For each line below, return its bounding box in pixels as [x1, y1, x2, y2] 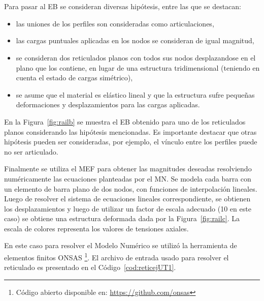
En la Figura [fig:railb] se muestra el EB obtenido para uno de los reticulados [4, 116, 246, 127]
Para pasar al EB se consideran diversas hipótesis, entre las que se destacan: [4, 1, 241, 12]
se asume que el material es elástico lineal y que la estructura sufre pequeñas [16, 89, 255, 100]
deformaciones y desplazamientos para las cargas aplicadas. [16, 99, 200, 110]
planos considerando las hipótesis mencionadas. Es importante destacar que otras [4, 126, 257, 137]
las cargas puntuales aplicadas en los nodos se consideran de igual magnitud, [16, 35, 254, 46]
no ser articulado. [4, 146, 58, 157]
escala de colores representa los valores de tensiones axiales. [4, 223, 189, 233]
